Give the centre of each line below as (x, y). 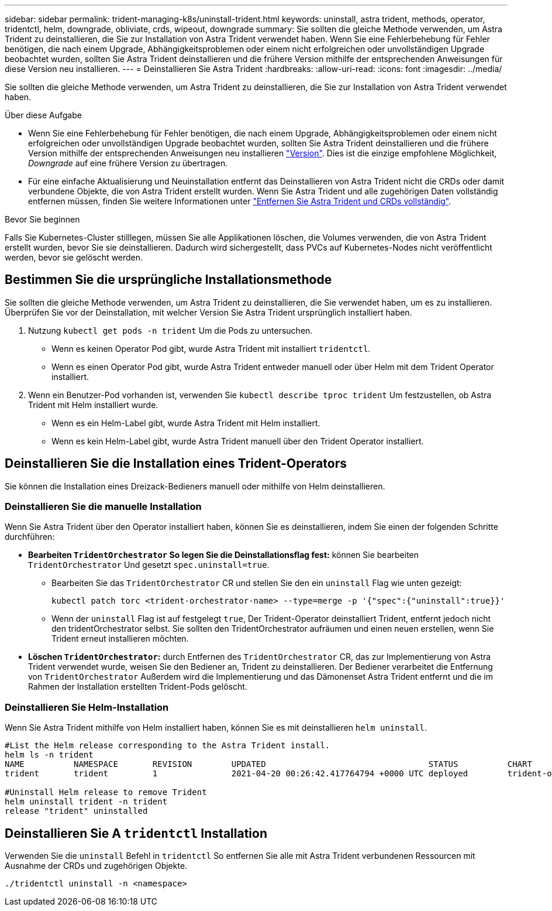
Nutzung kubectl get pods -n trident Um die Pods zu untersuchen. (170, 330)
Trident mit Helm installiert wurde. (93, 405)
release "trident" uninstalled (76, 811)
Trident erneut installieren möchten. (120, 639)
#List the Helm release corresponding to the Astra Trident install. (168, 746)
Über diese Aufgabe (43, 115)
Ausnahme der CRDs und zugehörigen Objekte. (96, 866)
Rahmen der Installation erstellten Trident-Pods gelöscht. (138, 687)
